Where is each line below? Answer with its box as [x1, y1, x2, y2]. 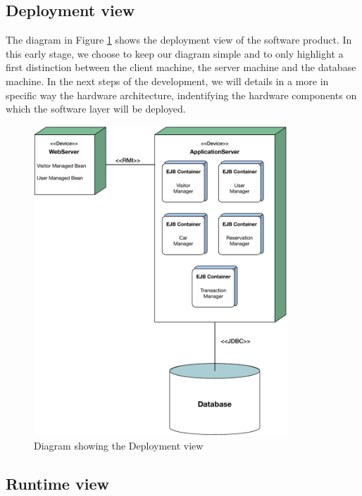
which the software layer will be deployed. [6, 101, 186, 116]
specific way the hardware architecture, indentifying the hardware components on [6, 87, 357, 102]
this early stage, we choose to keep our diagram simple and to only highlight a [6, 46, 344, 61]
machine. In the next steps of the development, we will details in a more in [6, 73, 329, 88]
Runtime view [6, 472, 109, 494]
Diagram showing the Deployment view [34, 438, 204, 452]
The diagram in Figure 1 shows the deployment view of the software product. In [6, 32, 352, 47]
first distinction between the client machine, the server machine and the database [6, 60, 356, 75]
